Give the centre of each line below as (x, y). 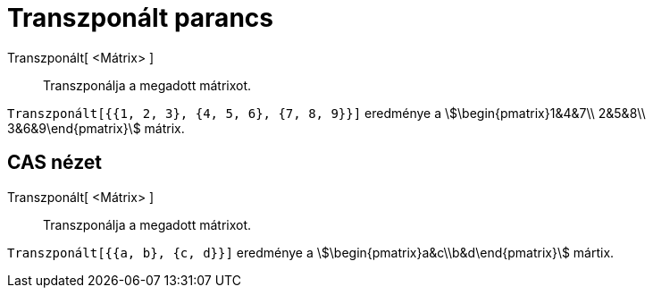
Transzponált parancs (140, 18)
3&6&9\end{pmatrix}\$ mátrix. (96, 128)
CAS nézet (55, 163)
